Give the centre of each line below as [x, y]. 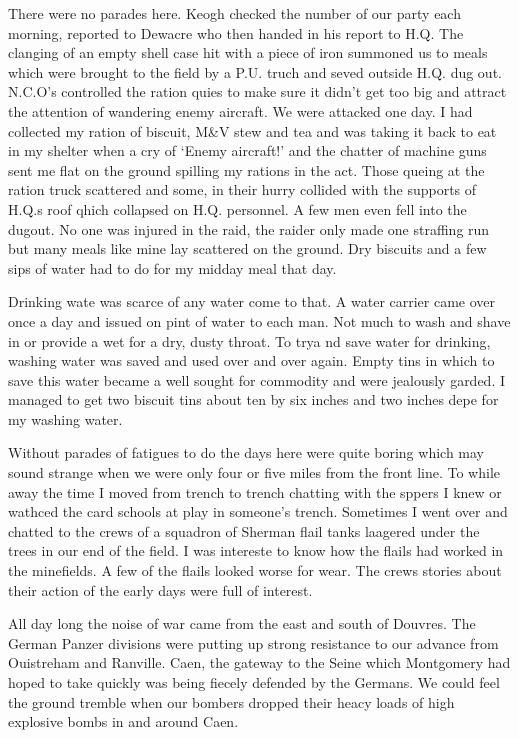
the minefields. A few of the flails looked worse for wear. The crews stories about [255, 570]
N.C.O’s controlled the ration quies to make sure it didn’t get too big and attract [257, 91]
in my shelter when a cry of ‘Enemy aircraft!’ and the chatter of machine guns [247, 150]
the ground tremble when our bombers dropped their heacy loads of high [231, 701]
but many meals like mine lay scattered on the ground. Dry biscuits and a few [247, 248]
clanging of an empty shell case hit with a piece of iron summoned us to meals [248, 52]
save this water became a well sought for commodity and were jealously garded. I [257, 379]
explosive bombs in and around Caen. [123, 721]
